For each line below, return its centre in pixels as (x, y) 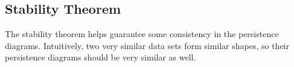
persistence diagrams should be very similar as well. (101, 57)
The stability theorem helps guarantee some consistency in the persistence (142, 34)
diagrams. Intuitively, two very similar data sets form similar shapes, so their (147, 45)
